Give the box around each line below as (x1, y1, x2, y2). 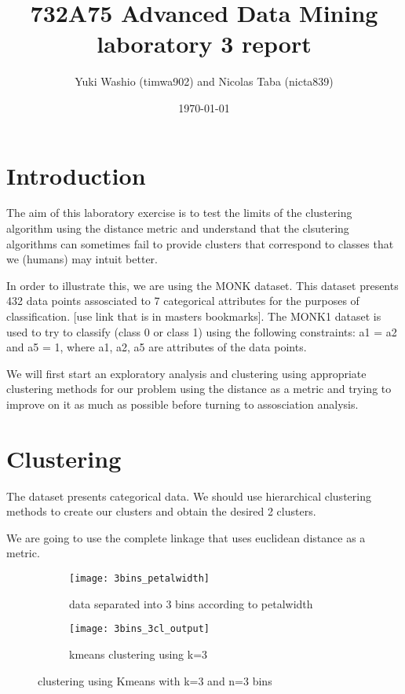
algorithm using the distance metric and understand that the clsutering (6, 220, 349, 237)
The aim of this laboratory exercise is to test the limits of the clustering (6, 204, 352, 221)
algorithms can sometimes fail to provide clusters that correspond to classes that (6, 235, 394, 252)
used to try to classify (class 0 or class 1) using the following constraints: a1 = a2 (6, 323, 397, 340)
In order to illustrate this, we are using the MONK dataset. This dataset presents (6, 277, 399, 293)
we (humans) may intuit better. (6, 251, 159, 267)
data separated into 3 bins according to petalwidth (69, 595, 313, 611)
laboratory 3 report (97, 28, 312, 60)
